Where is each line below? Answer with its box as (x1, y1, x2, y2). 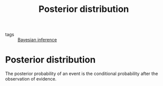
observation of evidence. (5, 76, 57, 82)
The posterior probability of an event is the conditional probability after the (5, 71, 159, 77)
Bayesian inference (17, 37, 57, 43)
